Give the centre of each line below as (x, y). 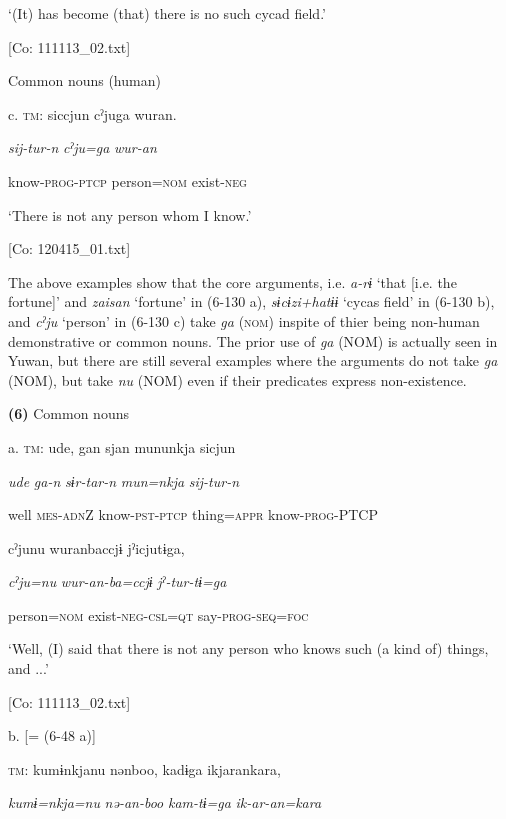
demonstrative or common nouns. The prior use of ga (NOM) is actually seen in (253, 340)
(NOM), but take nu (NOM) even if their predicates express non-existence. (237, 379)
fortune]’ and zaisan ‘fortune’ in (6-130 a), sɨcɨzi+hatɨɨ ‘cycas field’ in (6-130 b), (251, 301)
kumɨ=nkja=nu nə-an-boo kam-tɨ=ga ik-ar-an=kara (165, 802)
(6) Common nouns (68, 413)
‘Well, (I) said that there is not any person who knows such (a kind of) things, (248, 648)
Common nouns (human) (84, 80)
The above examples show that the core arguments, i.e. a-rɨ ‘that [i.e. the (232, 281)
